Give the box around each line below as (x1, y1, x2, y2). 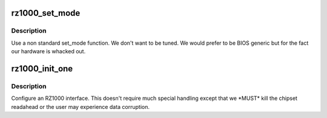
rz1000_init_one (11, 64, 73, 74)
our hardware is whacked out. (11, 48, 86, 55)
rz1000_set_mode (11, 8, 81, 18)
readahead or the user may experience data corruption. (11, 103, 150, 110)
